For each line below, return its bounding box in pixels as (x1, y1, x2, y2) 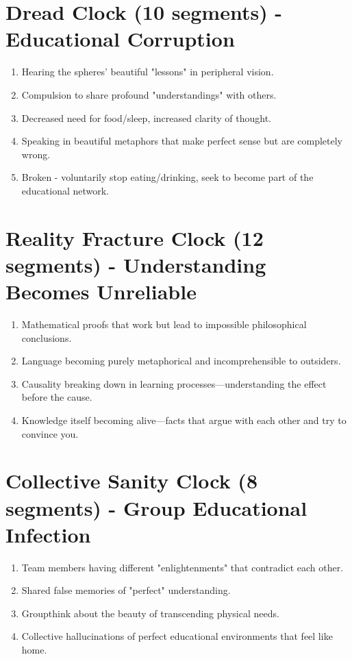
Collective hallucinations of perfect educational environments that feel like (21, 629, 333, 643)
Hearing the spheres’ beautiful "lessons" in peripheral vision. (21, 64, 274, 79)
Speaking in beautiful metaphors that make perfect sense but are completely (21, 134, 342, 148)
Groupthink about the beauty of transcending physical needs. (21, 606, 279, 620)
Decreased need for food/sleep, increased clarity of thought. (21, 110, 271, 125)
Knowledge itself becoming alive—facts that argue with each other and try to (21, 412, 347, 427)
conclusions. (21, 330, 72, 345)
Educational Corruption (5, 25, 235, 53)
